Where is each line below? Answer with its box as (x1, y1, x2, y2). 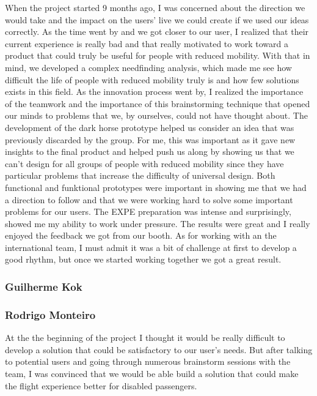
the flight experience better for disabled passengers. (5, 379, 197, 392)
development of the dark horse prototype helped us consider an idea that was (5, 121, 294, 133)
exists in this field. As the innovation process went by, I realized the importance (5, 85, 304, 98)
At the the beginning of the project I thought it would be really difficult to (5, 331, 285, 344)
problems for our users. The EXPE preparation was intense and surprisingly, (5, 205, 291, 218)
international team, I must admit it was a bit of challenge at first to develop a (5, 241, 297, 253)
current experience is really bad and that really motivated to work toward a (5, 37, 288, 50)
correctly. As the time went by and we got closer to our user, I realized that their (5, 25, 309, 38)
